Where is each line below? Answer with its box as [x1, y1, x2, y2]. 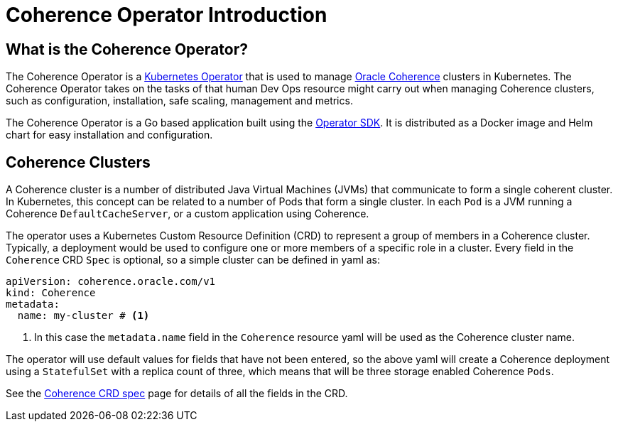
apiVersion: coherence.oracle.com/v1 [6, 276, 216, 288]
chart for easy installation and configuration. [6, 129, 213, 141]
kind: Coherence [6, 287, 96, 299]
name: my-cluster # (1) [17, 310, 150, 322]
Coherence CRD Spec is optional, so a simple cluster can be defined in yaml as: [6, 254, 381, 266]
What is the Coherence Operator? [6, 40, 248, 58]
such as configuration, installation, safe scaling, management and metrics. [6, 94, 353, 107]
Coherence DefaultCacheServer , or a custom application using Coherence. [6, 207, 369, 220]
